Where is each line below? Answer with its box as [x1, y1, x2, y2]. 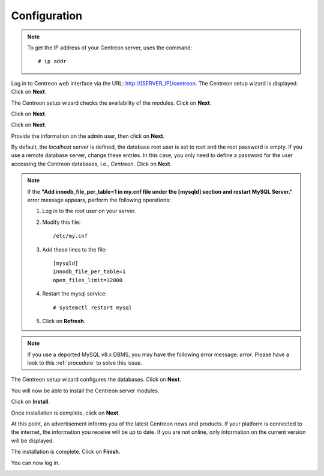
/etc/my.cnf [53, 232, 88, 240]
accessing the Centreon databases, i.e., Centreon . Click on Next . [11, 160, 172, 167]
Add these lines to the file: [42, 246, 107, 253]
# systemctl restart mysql [53, 304, 132, 311]
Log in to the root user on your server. [42, 208, 136, 215]
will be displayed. [11, 437, 54, 444]
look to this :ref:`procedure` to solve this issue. [27, 359, 142, 366]
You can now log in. [11, 459, 60, 466]
